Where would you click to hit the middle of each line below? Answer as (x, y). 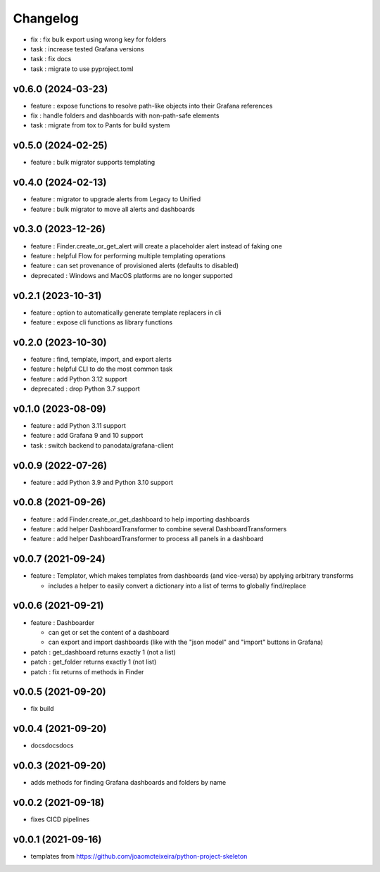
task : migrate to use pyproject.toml (82, 69)
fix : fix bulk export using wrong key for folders (99, 39)
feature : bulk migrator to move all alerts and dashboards (113, 209)
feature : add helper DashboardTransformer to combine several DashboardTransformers (159, 529)
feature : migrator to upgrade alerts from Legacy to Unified (116, 199)
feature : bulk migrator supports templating (93, 163)
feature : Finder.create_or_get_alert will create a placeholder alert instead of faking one (157, 246)
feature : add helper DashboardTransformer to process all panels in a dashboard (147, 539)
